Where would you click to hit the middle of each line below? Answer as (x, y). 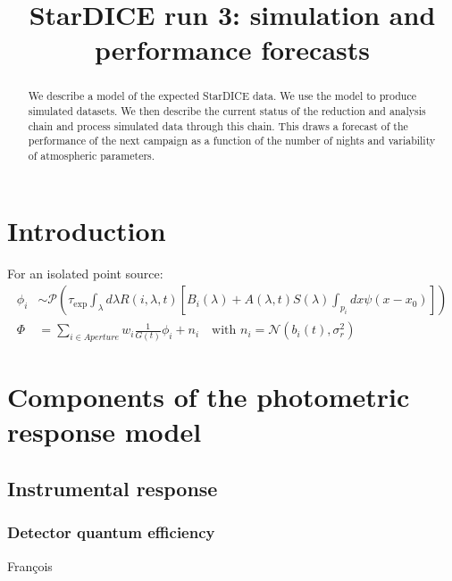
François (30, 565)
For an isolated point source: (85, 273)
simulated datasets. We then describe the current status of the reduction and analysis (227, 111)
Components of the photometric (209, 397)
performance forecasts (232, 50)
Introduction (87, 230)
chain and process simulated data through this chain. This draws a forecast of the (218, 125)
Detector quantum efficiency (111, 532)
